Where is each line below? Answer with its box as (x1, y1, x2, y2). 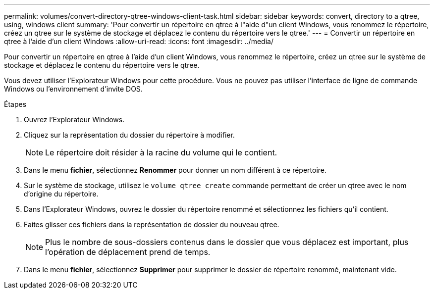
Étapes (4, 100, 27, 108)
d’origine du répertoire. (24, 190, 99, 198)
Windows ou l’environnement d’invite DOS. (4, 85, 143, 93)
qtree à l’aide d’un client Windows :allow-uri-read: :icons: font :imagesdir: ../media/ (4, 37, 273, 46)
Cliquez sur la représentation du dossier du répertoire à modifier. (24, 131, 235, 139)
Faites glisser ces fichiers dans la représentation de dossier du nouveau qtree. (24, 220, 279, 229)
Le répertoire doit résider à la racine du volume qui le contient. (45, 147, 277, 157)
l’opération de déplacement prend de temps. (45, 247, 211, 257)
